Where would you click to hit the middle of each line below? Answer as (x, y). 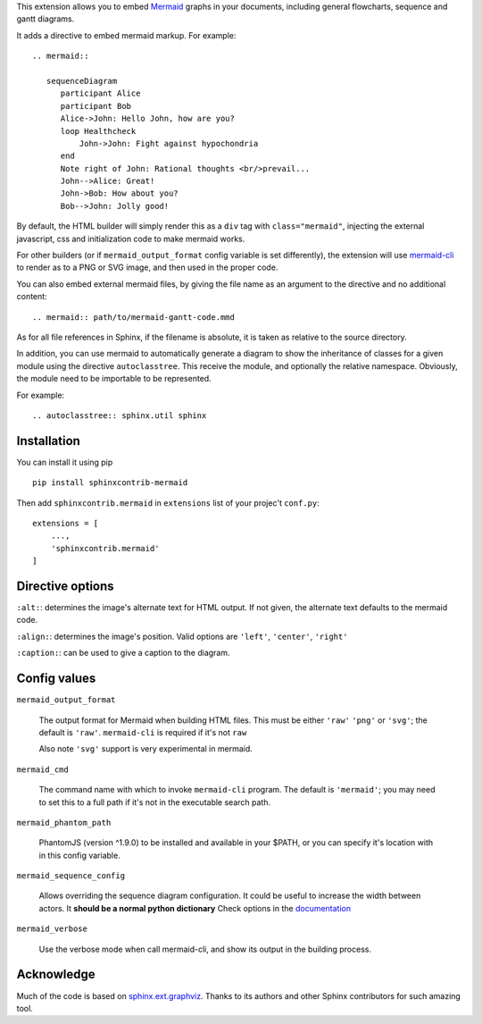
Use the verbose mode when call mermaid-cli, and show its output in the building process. (205, 949)
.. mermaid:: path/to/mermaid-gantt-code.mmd (134, 317)
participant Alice (100, 93)
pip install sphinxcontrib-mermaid (110, 483)
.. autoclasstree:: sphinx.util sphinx (120, 415)
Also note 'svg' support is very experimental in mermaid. (146, 749)
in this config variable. (79, 855)
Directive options (66, 586)
